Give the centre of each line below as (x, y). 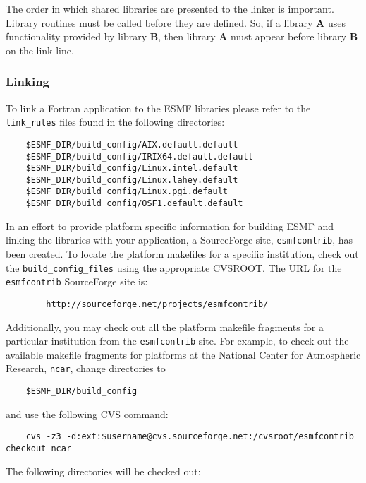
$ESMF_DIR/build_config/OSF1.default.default (134, 204)
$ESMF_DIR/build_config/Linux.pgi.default (127, 192)
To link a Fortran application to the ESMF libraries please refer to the (158, 108)
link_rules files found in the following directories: (115, 122)
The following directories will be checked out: (103, 471)
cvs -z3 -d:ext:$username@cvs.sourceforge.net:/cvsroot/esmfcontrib (190, 437)
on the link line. (40, 50)
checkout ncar (39, 448)
